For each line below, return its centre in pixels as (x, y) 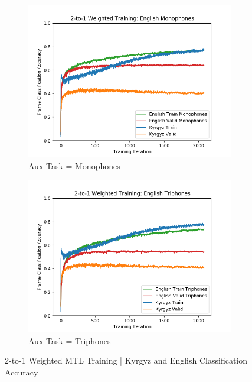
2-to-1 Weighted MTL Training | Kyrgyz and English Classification (126, 360)
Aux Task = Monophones (74, 165)
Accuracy (22, 372)
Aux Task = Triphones (70, 340)
